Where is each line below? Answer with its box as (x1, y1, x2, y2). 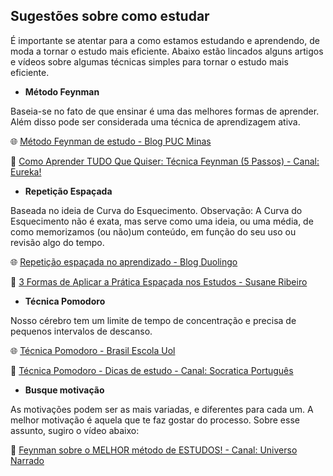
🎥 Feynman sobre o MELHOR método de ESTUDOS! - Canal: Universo (10, 444, 298, 456)
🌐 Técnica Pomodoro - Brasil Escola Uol (10, 344, 176, 356)
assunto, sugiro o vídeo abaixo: (10, 424, 140, 436)
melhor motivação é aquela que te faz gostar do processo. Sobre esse (10, 414, 300, 426)
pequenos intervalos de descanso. (10, 325, 153, 337)
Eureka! (10, 165, 42, 178)
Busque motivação (24, 384, 105, 396)
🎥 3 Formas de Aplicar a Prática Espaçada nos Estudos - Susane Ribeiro (10, 275, 308, 288)
